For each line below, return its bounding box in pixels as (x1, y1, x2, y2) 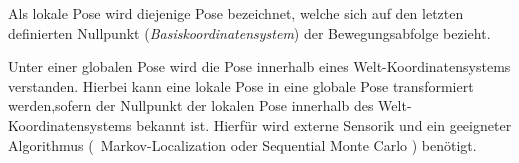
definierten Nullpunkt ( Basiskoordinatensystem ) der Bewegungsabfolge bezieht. (8, 22, 491, 43)
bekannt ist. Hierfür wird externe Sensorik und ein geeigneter (136, 114, 512, 135)
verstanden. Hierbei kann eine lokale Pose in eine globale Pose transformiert (8, 75, 474, 96)
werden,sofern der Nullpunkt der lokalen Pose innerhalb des (8, 95, 374, 116)
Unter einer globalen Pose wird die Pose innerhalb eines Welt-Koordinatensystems (8, 56, 511, 77)
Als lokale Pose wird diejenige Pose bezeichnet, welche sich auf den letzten (8, 3, 464, 23)
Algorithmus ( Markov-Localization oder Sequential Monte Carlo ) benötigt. (8, 134, 477, 155)
